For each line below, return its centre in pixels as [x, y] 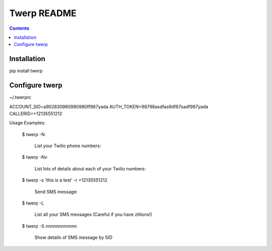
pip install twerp [26, 71]
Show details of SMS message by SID [74, 237]
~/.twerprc [20, 97]
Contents [19, 28]
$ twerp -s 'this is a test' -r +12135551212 [65, 180]
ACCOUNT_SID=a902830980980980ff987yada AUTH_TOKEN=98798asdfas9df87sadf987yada [109, 106]
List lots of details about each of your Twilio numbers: [90, 168]
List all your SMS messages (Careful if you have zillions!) [93, 215]
